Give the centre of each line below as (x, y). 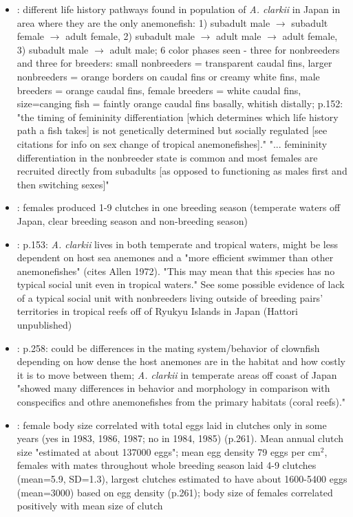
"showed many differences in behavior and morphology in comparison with (173, 388)
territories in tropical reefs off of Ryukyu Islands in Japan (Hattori (157, 311)
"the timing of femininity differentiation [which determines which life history (178, 117)
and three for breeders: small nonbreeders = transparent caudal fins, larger (174, 63)
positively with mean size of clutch (90, 506)
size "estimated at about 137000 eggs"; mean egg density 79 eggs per (161, 451)
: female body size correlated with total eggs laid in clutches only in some (172, 425)
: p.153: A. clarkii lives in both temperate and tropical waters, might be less (178, 244)
